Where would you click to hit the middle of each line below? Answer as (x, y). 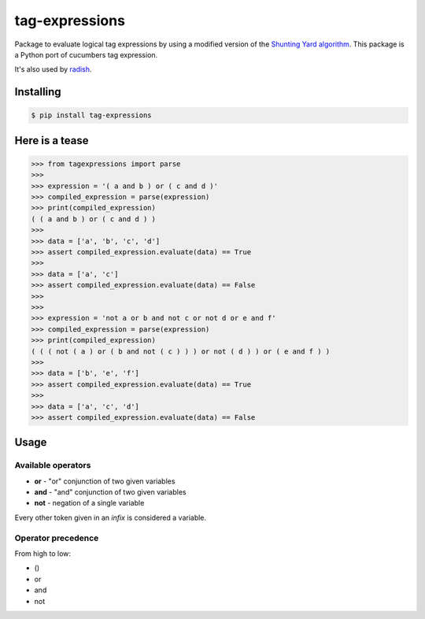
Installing (38, 92)
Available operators (53, 465)
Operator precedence (57, 538)
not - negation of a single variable (89, 503)
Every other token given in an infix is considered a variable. (111, 517)
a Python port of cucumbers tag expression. (86, 54)
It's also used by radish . (53, 69)
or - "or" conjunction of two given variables (105, 481)
